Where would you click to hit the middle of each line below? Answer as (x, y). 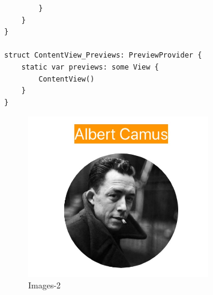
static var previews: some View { (90, 67)
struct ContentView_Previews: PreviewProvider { (103, 55)
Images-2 (45, 285)
